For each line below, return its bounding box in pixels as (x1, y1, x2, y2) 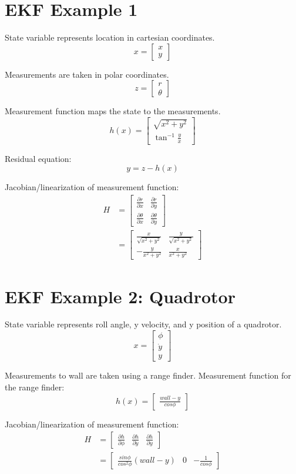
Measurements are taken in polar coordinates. (5, 68, 169, 80)
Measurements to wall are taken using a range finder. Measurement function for (5, 369, 291, 382)
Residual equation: (5, 152, 72, 164)
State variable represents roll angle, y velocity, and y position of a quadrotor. (5, 318, 282, 330)
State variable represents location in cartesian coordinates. (5, 31, 215, 44)
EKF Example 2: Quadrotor (5, 284, 236, 308)
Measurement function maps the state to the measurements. (5, 105, 221, 117)
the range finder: (5, 380, 65, 393)
